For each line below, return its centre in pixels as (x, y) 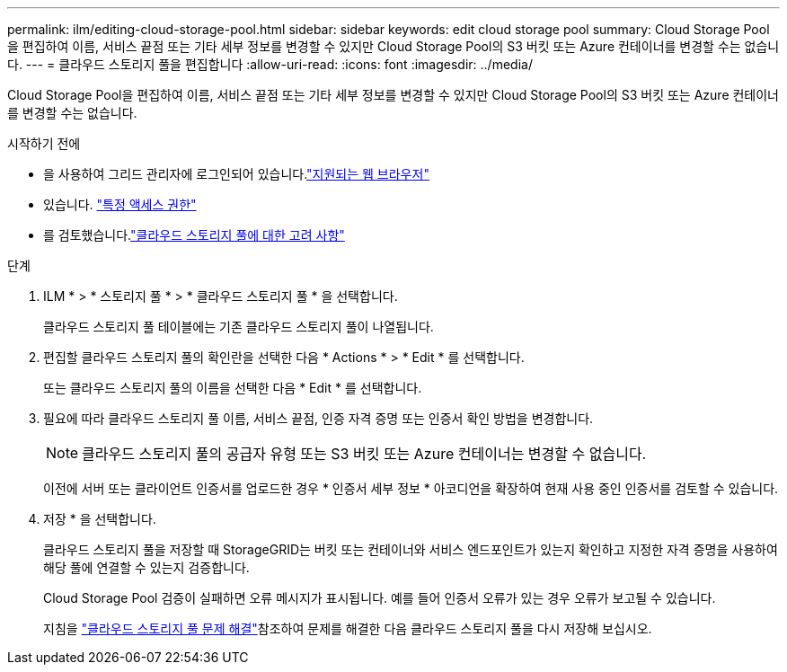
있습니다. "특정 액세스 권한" (120, 204)
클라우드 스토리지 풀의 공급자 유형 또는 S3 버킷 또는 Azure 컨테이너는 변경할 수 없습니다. (364, 454)
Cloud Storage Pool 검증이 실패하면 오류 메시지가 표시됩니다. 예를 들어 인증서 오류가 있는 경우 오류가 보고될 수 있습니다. (380, 598)
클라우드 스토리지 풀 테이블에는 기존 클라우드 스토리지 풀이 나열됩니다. (239, 327)
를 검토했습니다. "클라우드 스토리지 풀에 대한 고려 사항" (194, 235)
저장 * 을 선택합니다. (100, 519)
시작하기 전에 (44, 143)
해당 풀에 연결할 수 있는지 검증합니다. (146, 567)
